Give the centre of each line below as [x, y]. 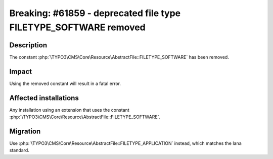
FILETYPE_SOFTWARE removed [78, 27]
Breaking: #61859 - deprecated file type [95, 13]
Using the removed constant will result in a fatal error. [65, 84]
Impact [21, 71]
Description [28, 45]
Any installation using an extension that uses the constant [70, 110]
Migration [25, 131]
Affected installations [44, 98]
